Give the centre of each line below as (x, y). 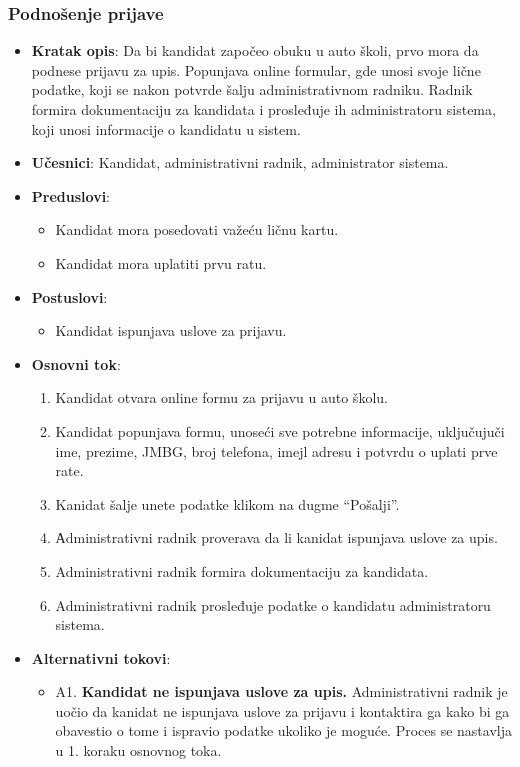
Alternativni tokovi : (101, 657)
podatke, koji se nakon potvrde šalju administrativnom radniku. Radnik (252, 89)
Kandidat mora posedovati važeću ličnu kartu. (197, 229)
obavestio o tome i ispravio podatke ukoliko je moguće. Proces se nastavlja (283, 730)
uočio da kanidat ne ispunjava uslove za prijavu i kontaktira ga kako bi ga (282, 710)
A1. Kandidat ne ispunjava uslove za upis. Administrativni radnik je (281, 691)
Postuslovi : (69, 296)
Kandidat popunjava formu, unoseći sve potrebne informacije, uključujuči (280, 430)
